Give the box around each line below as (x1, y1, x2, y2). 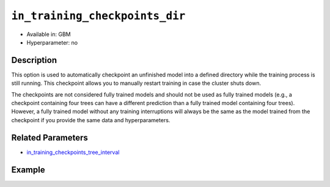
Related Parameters (11, 132, 89, 143)
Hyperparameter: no (26, 38, 78, 46)
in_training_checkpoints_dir (11, 9, 186, 23)
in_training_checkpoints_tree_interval (26, 148, 120, 156)
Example (11, 164, 45, 175)
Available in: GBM (26, 31, 71, 38)
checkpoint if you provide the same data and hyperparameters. (11, 116, 170, 123)
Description (11, 55, 57, 65)
